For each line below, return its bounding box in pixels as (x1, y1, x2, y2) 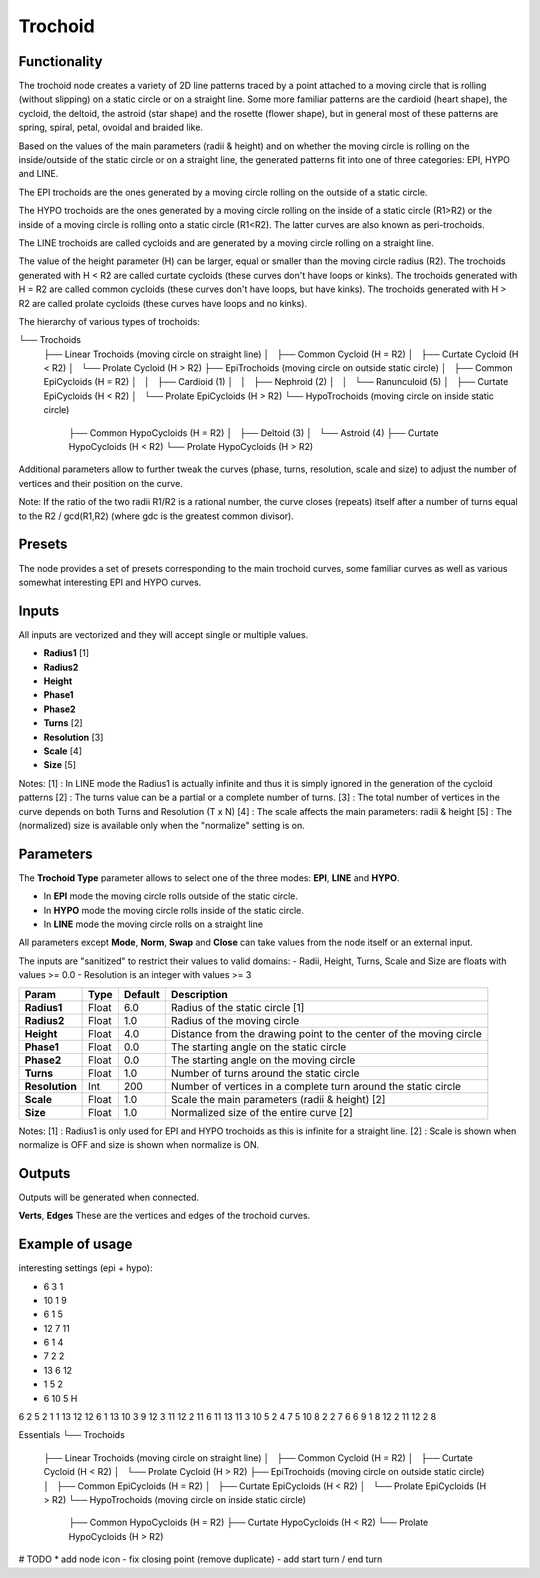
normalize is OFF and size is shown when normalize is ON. (18, 1138, 260, 1150)
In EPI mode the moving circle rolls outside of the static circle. (43, 890, 299, 902)
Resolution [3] (43, 731, 104, 743)
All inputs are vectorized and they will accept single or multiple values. (18, 628, 309, 640)
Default (123, 987, 160, 1001)
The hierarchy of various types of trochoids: (18, 315, 200, 327)
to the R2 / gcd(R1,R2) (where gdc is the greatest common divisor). (18, 510, 294, 522)
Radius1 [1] (43, 647, 90, 659)
